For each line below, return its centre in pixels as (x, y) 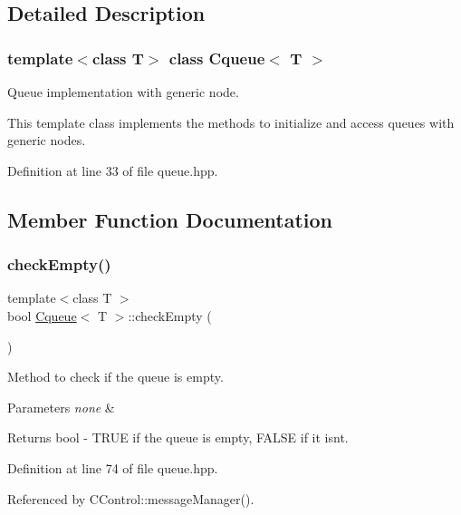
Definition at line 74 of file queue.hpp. (113, 467)
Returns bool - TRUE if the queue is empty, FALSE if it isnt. (178, 437)
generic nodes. (47, 140)
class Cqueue (217, 58)
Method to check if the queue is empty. (115, 377)
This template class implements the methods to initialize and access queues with (231, 122)
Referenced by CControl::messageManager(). (131, 498)
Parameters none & (61, 407)
